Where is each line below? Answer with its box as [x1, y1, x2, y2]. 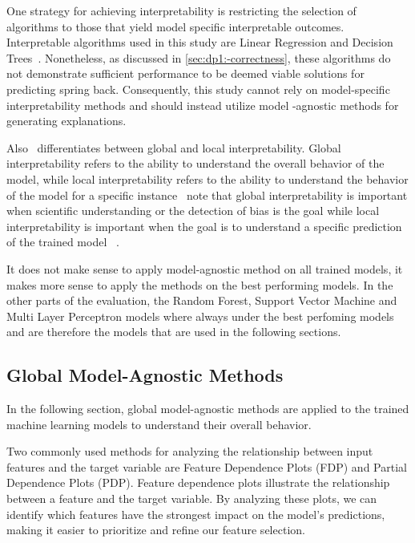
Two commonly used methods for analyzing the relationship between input [6, 443, 373, 460]
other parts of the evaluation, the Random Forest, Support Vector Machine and [6, 292, 397, 309]
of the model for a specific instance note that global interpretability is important [6, 186, 408, 203]
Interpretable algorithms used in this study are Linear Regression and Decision [6, 34, 393, 51]
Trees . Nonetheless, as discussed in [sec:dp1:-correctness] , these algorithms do [6, 49, 391, 66]
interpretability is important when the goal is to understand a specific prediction [6, 217, 402, 234]
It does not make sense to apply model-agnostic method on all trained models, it [6, 260, 403, 277]
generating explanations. [6, 112, 127, 129]
